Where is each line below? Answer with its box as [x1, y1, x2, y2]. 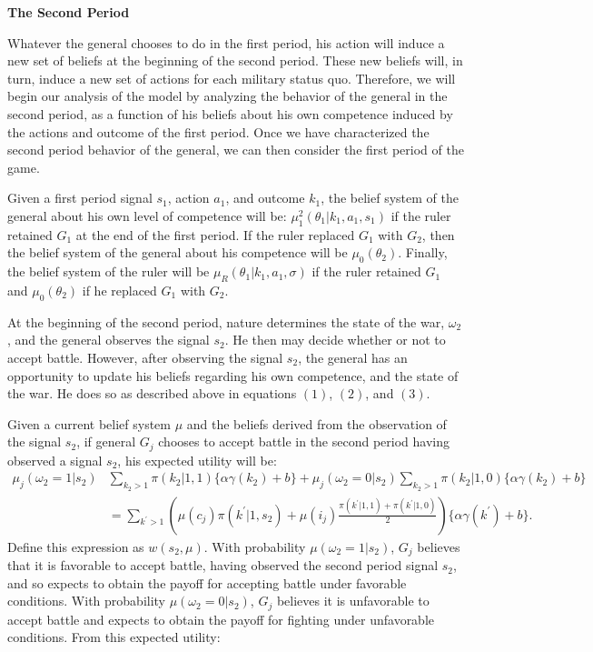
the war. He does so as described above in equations [7, 384, 297, 403]
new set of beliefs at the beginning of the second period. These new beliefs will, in [7, 51, 463, 70]
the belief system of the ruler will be [7, 262, 210, 281]
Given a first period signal [7, 188, 153, 207]
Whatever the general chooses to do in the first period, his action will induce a [7, 33, 445, 52]
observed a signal [7, 450, 103, 469]
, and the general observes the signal [7, 330, 210, 349]
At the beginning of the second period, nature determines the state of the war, [7, 312, 445, 331]
